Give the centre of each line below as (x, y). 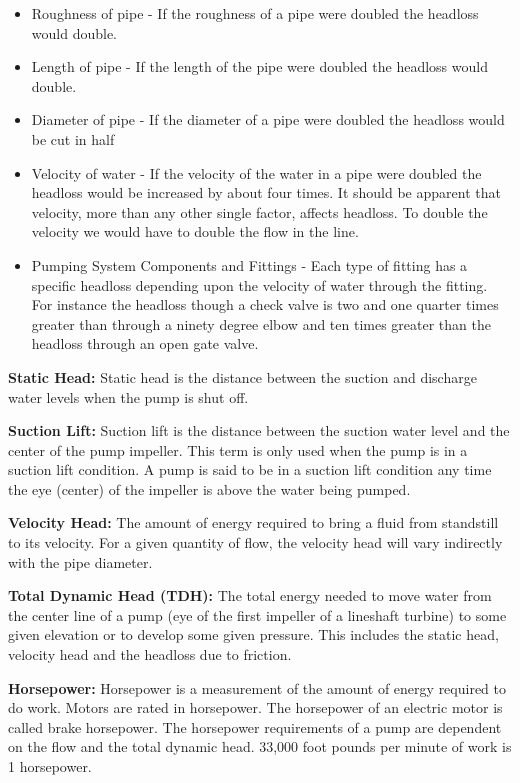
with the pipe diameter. (80, 561)
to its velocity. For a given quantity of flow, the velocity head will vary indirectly (255, 542)
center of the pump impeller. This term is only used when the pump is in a (238, 449)
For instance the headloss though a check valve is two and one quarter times (265, 304)
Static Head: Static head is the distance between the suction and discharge (242, 376)
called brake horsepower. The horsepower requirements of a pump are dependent (255, 726)
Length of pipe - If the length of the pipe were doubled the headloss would (259, 66)
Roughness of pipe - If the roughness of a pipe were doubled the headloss (255, 13)
